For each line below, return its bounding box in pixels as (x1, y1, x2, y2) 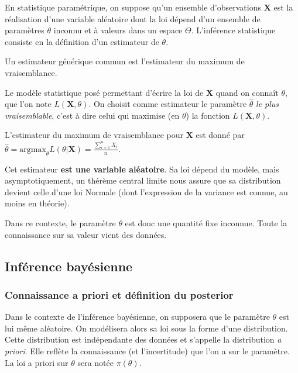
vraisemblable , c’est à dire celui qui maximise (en (5, 109, 180, 121)
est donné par (196, 129, 245, 141)
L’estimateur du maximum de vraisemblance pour (5, 129, 183, 141)
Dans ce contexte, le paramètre (5, 216, 116, 229)
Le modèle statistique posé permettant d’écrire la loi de (5, 86, 204, 98)
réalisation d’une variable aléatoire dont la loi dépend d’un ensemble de (5, 12, 261, 25)
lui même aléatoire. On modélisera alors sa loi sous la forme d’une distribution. (5, 322, 288, 334)
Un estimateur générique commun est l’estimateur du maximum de (5, 55, 245, 67)
